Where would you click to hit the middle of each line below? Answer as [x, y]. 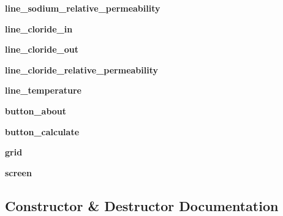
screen [18, 172]
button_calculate [42, 131]
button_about [36, 110]
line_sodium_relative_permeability [83, 8]
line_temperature [43, 90]
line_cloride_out [42, 49]
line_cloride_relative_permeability [81, 69]
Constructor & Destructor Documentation [142, 205]
